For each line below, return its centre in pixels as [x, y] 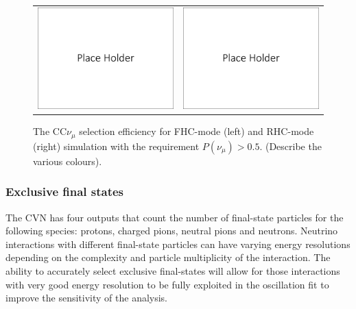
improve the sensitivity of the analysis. [87, 298]
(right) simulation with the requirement [116, 146]
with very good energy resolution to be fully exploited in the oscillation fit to [167, 284]
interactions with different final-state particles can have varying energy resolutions [178, 244]
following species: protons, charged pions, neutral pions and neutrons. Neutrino [172, 231]
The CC [50, 131]
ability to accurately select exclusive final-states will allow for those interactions [173, 270]
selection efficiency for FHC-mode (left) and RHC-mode [197, 131]
